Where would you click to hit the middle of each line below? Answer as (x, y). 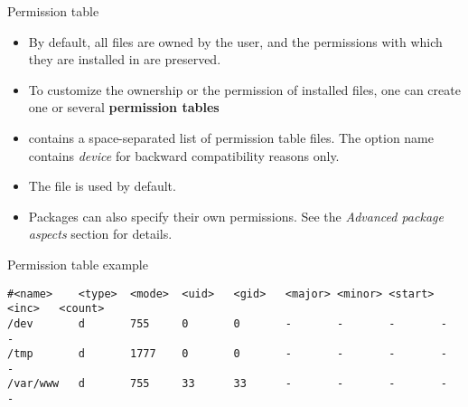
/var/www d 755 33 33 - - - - (227, 384)
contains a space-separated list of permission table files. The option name (231, 137)
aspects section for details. (100, 234)
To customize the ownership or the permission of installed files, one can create (244, 89)
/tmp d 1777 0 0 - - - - (227, 354)
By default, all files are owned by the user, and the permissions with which (235, 41)
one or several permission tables (124, 107)
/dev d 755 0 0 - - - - (227, 323)
